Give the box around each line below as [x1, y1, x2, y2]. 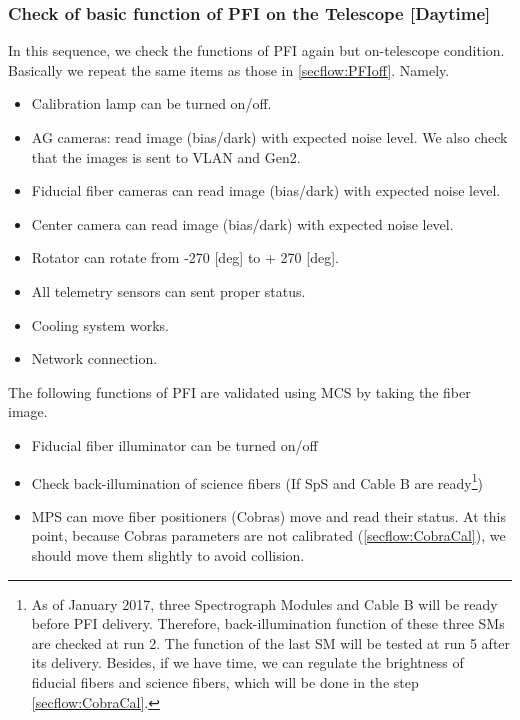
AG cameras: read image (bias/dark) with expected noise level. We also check [31, 127, 508, 147]
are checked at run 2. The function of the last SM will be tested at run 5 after [31, 632, 511, 653]
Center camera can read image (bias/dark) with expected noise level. [31, 213, 454, 234]
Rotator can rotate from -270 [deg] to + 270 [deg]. [31, 247, 339, 268]
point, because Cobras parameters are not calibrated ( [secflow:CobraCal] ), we [31, 525, 506, 546]
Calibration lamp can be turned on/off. [31, 93, 272, 114]
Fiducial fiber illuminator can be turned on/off [31, 434, 318, 455]
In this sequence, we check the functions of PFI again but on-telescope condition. [8, 40, 505, 61]
